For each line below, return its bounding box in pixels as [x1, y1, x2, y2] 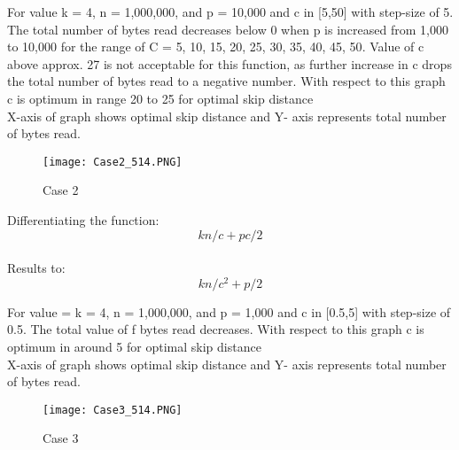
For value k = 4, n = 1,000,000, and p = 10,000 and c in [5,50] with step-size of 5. [7, 3, 454, 20]
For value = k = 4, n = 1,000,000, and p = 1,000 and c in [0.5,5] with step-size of [7, 302, 451, 321]
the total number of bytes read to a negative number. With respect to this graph [7, 72, 446, 90]
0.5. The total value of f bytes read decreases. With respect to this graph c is [7, 320, 424, 338]
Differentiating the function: [7, 211, 159, 229]
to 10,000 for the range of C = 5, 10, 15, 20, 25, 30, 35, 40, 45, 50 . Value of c [7, 37, 424, 56]
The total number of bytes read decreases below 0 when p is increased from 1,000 [7, 19, 448, 38]
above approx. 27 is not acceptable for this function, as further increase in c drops [7, 54, 452, 73]
